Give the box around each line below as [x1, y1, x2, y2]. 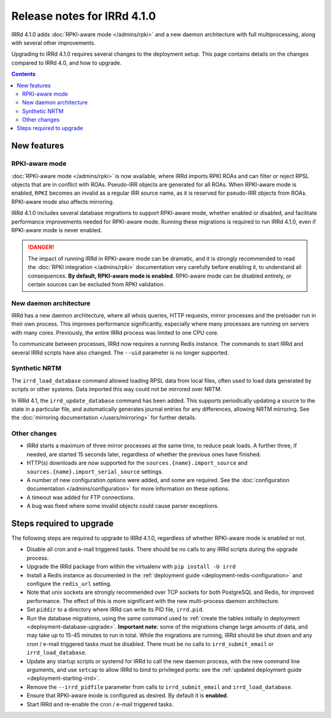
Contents [11, 71, 36, 78]
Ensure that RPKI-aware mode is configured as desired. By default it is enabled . [26, 692, 229, 700]
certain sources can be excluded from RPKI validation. [28, 280, 165, 288]
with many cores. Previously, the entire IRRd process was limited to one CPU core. [11, 329, 219, 336]
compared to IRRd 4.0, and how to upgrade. [11, 59, 122, 66]
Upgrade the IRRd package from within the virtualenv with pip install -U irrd [26, 563, 236, 571]
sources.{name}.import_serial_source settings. [26, 467, 164, 475]
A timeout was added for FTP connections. [26, 493, 135, 501]
